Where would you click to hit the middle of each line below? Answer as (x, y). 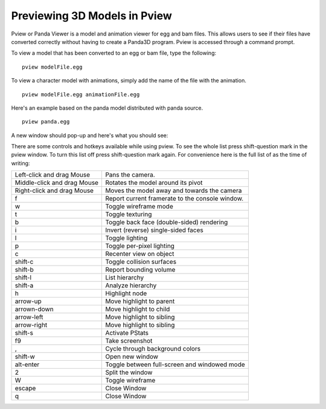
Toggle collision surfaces (141, 262)
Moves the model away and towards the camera (174, 191)
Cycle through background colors (153, 349)
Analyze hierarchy (131, 286)
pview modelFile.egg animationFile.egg (81, 94)
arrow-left (29, 317)
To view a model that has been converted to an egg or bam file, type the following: (114, 53)
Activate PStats (127, 333)
